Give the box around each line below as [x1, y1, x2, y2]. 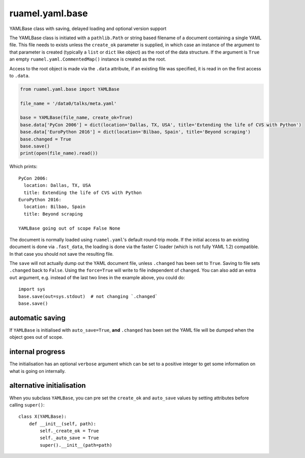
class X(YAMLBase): [18, 414, 67, 420]
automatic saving [9, 313, 66, 322]
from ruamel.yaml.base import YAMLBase [20, 86, 119, 92]
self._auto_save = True [40, 435, 99, 441]
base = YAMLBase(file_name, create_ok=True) [20, 115, 133, 121]
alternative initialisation [9, 381, 86, 390]
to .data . [9, 72, 30, 78]
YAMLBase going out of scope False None [18, 225, 120, 231]
